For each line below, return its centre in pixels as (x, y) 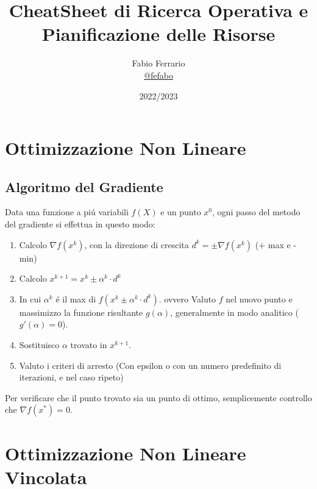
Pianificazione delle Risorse (158, 34)
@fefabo (158, 75)
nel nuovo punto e (259, 298)
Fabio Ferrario (158, 63)
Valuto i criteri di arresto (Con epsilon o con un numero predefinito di (150, 365)
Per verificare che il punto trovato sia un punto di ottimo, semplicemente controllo (158, 397)
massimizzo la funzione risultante (81, 312)
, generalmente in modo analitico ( (234, 312)
